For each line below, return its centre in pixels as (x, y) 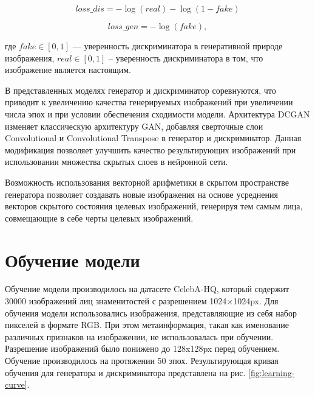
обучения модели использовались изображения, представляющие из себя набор (151, 313)
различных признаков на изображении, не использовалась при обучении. (139, 336)
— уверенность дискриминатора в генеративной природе (178, 46)
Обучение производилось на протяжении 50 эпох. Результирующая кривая (142, 360)
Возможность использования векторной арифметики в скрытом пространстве (147, 182)
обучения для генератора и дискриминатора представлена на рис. (125, 372)
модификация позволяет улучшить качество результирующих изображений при (151, 149)
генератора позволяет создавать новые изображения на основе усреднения (141, 194)
